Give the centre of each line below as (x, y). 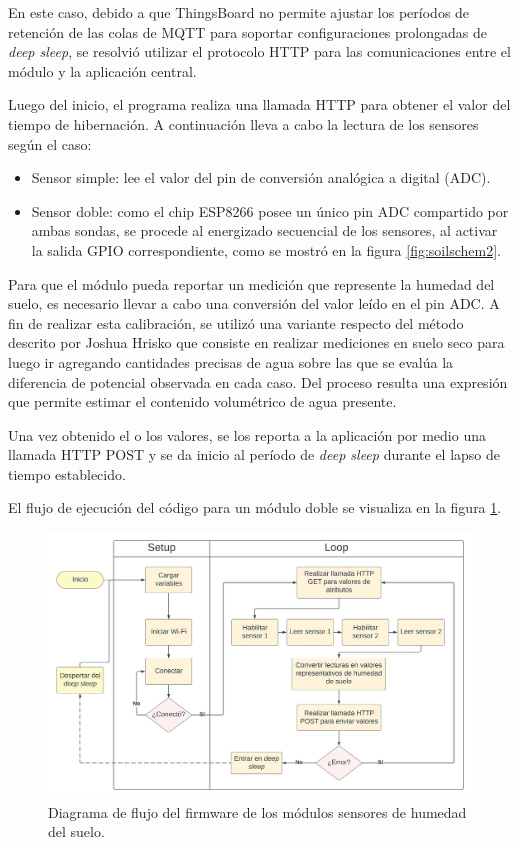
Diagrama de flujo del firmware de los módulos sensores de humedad (257, 811)
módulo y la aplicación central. (102, 70)
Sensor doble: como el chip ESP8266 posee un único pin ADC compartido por (270, 210)
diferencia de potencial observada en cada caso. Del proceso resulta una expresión (258, 381)
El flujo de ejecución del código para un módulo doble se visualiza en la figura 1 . (255, 507)
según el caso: (50, 143)
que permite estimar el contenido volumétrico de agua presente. (202, 401)
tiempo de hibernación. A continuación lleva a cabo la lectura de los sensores (243, 123)
